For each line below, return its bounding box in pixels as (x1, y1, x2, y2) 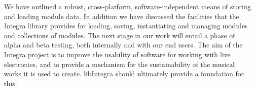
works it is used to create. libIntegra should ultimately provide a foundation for (4, 68, 244, 79)
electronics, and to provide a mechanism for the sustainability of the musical (4, 59, 235, 69)
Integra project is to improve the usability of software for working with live (4, 49, 231, 59)
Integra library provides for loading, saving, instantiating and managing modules (4, 21, 248, 31)
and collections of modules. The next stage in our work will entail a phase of (4, 30, 235, 40)
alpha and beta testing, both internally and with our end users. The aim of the (4, 40, 243, 50)
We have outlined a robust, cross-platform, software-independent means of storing (4, 1, 251, 11)
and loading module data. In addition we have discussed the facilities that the (4, 11, 239, 21)
